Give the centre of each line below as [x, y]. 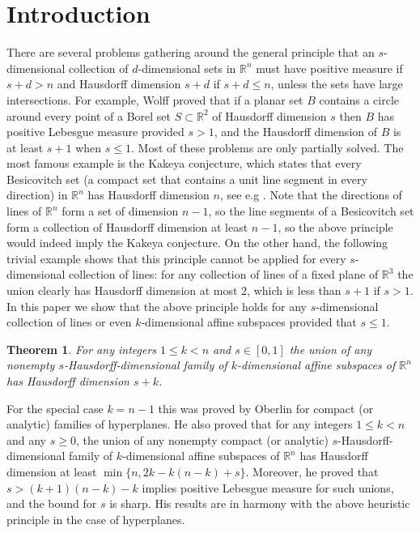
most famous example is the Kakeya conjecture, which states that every [184, 163]
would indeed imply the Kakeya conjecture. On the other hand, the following [197, 243]
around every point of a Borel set [89, 115]
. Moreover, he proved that [312, 471]
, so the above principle [335, 226]
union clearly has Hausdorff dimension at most [122, 290]
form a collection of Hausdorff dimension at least [127, 226]
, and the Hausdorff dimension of [295, 132]
